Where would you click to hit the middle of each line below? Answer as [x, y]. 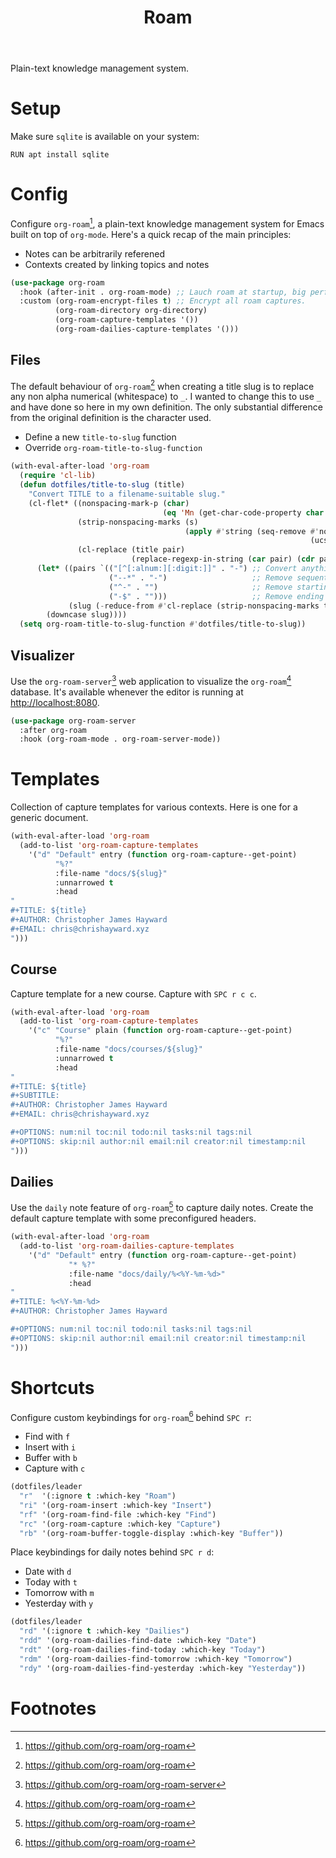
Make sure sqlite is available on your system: [105, 137]
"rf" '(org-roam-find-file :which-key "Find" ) [118, 1514]
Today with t [51, 1582]
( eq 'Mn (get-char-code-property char [243, 512]
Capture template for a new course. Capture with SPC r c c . [133, 993]
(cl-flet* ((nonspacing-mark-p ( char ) [109, 503]
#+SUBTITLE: [35, 1096]
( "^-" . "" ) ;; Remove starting [220, 587]
